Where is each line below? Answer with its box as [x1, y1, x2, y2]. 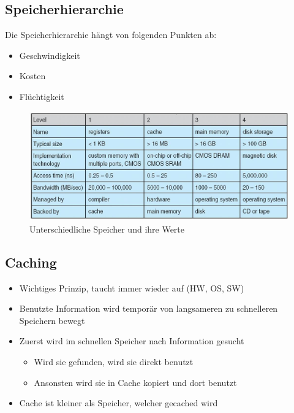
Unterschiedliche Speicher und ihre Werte [29, 222, 185, 235]
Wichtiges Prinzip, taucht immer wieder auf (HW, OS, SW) [19, 281, 244, 294]
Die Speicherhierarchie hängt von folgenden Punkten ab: [5, 28, 217, 41]
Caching [5, 252, 57, 271]
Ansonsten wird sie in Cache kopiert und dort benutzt [34, 376, 237, 388]
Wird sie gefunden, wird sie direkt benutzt [34, 355, 194, 368]
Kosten [19, 69, 46, 82]
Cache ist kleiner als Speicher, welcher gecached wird [19, 396, 218, 409]
